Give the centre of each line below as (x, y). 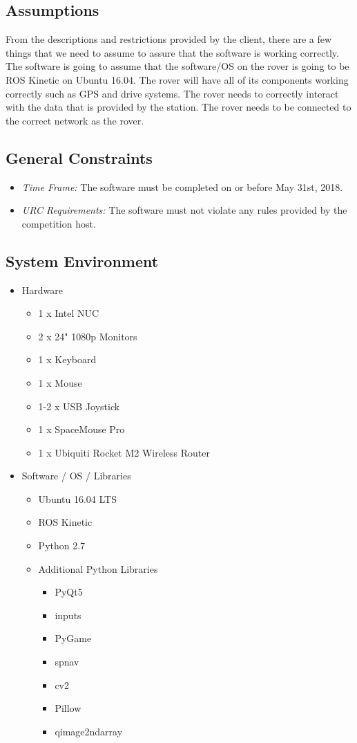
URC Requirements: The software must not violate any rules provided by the (184, 210)
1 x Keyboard (67, 359)
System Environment (82, 260)
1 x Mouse (60, 382)
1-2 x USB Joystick (79, 406)
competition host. (59, 223)
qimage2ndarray (89, 731)
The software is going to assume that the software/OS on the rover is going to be (177, 66)
